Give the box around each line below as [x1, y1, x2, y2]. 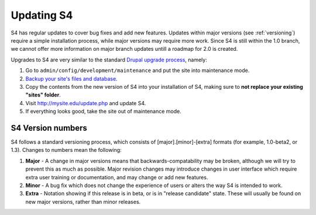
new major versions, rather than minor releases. [25, 198, 141, 205]
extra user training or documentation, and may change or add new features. [25, 174, 208, 181]
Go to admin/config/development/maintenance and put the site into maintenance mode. [25, 67, 250, 74]
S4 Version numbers [11, 123, 88, 133]
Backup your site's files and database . [25, 75, 118, 82]
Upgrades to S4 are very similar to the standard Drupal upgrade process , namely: [11, 56, 207, 63]
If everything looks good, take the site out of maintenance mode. [25, 108, 181, 115]
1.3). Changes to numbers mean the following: [11, 147, 122, 154]
